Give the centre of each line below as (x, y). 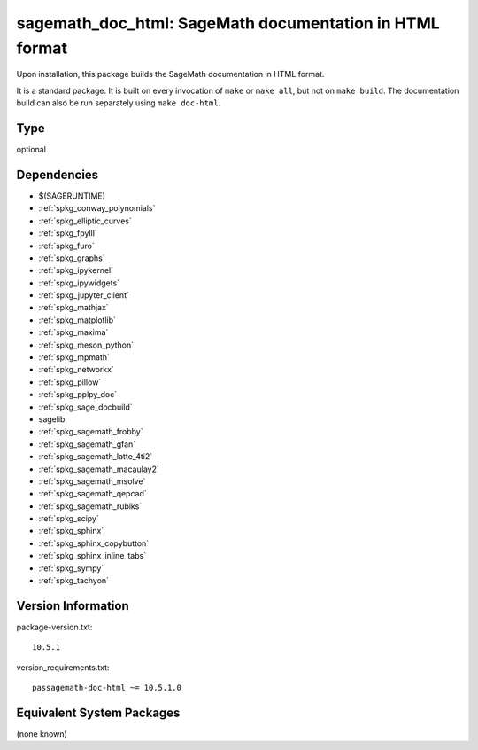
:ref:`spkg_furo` (66, 246)
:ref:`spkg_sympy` (71, 568)
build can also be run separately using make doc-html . (119, 103)
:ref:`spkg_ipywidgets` (79, 283)
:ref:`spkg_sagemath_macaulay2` (99, 469)
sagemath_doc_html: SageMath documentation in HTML (228, 23)
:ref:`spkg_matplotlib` (77, 320)
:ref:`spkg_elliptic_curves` (85, 221)
